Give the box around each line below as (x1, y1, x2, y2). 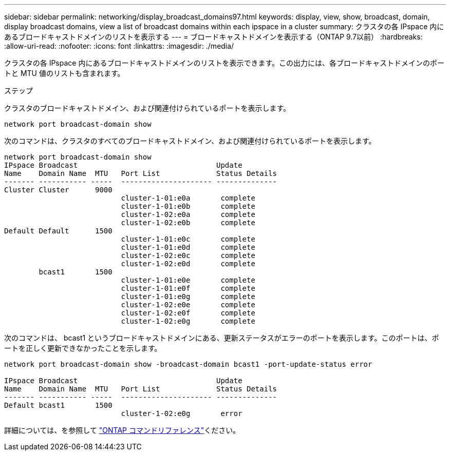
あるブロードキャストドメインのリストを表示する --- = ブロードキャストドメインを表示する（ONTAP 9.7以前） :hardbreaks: (4, 32, 423, 41)
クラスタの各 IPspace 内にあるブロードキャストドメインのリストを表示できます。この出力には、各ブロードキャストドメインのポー (4, 58, 445, 67)
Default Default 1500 (4, 227, 113, 235)
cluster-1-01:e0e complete (121, 276, 255, 284)
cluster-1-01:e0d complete (121, 243, 255, 251)
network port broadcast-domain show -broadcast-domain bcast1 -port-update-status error (4, 360, 372, 368)
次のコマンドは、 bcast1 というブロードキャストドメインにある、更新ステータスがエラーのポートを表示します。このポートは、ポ (4, 333, 439, 342)
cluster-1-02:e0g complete (121, 317, 255, 325)
